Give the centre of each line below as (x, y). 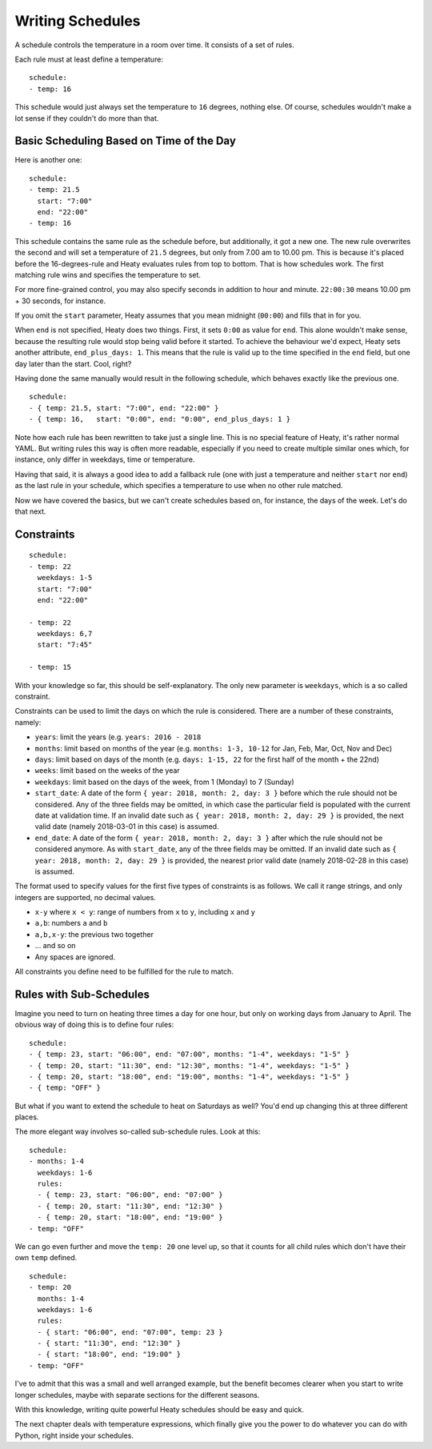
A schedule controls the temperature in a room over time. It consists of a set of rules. (155, 45)
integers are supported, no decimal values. (85, 897)
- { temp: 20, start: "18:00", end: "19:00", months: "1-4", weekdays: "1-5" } (189, 1077)
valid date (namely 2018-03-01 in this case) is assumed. (127, 827)
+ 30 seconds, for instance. (60, 301)
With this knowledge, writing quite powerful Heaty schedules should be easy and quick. (159, 1410)
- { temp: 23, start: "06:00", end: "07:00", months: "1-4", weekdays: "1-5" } (189, 1055)
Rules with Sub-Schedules (82, 994)
